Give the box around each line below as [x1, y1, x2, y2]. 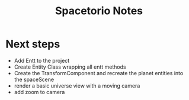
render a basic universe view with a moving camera [14, 82, 140, 89]
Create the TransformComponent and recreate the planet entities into [14, 69, 184, 76]
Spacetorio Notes [55, 4, 143, 18]
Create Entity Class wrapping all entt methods [14, 63, 126, 70]
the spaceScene [14, 76, 55, 83]
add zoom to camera [14, 88, 65, 95]
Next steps [5, 37, 60, 51]
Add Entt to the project [14, 57, 70, 64]
